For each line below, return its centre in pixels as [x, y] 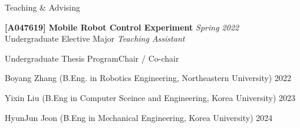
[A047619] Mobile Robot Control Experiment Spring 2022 [122, 27]
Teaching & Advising [43, 7]
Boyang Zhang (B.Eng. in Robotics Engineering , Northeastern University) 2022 [148, 78]
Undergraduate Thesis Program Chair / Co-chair [92, 58]
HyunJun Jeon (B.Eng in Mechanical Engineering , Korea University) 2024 [139, 117]
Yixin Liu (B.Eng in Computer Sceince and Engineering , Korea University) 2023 [150, 97]
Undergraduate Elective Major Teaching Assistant [95, 38]
